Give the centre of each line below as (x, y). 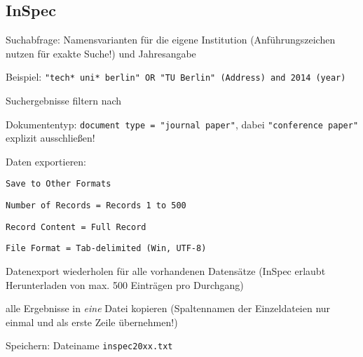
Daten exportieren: (46, 161)
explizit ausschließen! (50, 138)
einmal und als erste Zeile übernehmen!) (92, 322)
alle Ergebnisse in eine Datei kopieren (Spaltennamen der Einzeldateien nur (168, 308)
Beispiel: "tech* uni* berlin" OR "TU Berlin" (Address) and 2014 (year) (176, 77)
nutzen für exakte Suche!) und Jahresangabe (101, 53)
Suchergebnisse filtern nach (64, 101)
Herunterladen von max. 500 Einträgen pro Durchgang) (125, 284)
